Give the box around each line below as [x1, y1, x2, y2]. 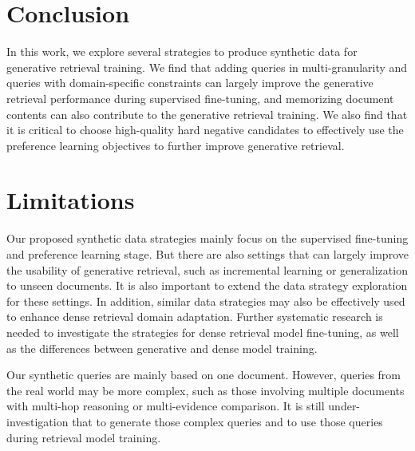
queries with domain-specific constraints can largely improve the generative [6, 74, 373, 91]
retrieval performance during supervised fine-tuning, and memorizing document [6, 89, 394, 106]
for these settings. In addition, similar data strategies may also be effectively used [6, 292, 405, 309]
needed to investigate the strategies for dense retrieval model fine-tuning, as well [6, 323, 399, 340]
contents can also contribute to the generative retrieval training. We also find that [6, 105, 408, 122]
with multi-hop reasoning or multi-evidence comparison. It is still [6, 398, 325, 414]
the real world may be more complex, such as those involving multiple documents [6, 382, 405, 398]
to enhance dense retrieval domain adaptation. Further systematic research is [6, 308, 383, 325]
